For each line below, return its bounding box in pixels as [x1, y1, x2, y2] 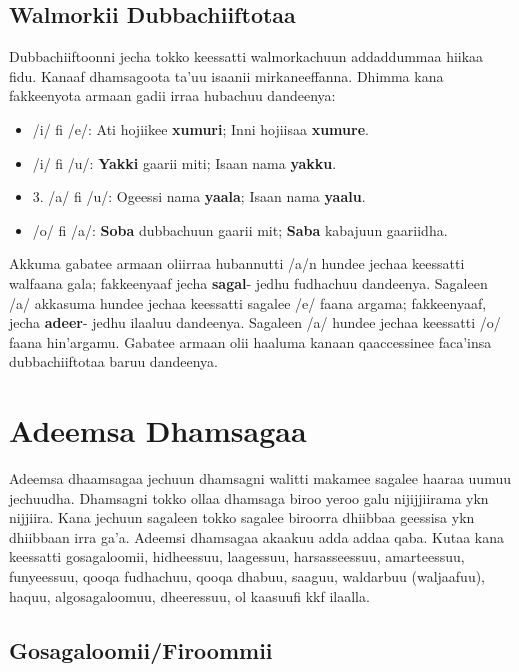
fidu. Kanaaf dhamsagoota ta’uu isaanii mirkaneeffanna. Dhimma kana [9, 65, 444, 86]
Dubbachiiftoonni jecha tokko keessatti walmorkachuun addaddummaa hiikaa [9, 46, 484, 67]
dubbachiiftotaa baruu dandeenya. [9, 351, 218, 372]
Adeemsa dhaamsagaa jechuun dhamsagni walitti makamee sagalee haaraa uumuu [9, 468, 511, 489]
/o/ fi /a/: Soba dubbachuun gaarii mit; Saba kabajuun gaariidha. [32, 219, 448, 240]
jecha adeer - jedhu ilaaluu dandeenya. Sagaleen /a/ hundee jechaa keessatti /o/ [9, 312, 501, 333]
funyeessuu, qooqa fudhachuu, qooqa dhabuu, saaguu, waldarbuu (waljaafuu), [9, 566, 486, 587]
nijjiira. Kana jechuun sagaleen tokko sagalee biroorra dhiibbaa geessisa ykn [9, 507, 475, 528]
